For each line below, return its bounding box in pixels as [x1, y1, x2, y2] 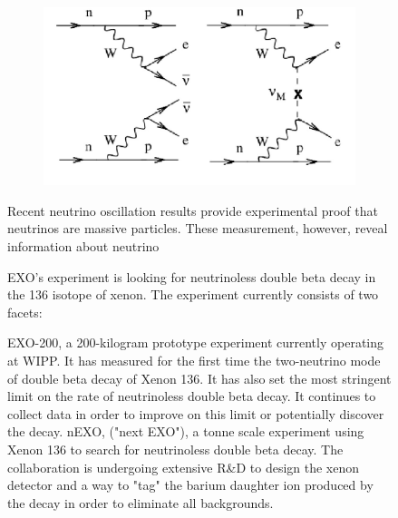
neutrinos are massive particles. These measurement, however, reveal [7, 219, 388, 238]
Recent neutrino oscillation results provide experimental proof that [7, 200, 378, 220]
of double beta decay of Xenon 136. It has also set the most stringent [7, 368, 392, 387]
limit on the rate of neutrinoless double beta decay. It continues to [7, 386, 376, 406]
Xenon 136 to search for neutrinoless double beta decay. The [7, 439, 344, 458]
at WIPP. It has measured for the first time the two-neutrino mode [7, 350, 381, 369]
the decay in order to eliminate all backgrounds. [7, 493, 274, 512]
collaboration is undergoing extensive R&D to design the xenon [7, 457, 360, 476]
